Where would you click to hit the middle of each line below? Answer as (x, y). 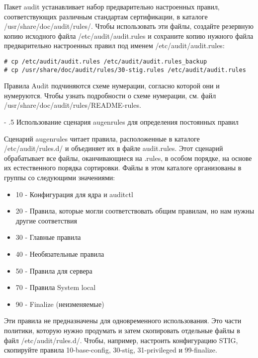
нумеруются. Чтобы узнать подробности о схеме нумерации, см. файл (110, 95)
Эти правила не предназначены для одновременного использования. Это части (123, 321)
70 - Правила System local (56, 287)
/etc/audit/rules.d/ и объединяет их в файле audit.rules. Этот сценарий (114, 148)
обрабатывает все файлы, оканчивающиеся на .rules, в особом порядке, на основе (128, 158)
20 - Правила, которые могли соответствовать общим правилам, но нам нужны (135, 211)
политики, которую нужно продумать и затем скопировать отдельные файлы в (122, 330)
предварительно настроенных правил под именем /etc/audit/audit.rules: (114, 45)
